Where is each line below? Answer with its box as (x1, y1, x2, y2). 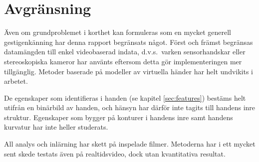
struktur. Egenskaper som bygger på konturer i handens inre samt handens (4, 112, 233, 122)
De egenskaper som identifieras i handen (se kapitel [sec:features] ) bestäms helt (4, 92, 246, 103)
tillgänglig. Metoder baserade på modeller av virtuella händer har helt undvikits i (4, 66, 254, 76)
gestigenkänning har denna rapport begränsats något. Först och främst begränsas (4, 36, 253, 47)
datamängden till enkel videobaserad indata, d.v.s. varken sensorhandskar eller (4, 46, 246, 57)
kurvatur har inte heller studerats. (4, 122, 108, 132)
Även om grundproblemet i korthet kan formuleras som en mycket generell (4, 27, 231, 37)
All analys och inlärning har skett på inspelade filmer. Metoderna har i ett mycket (4, 139, 256, 149)
